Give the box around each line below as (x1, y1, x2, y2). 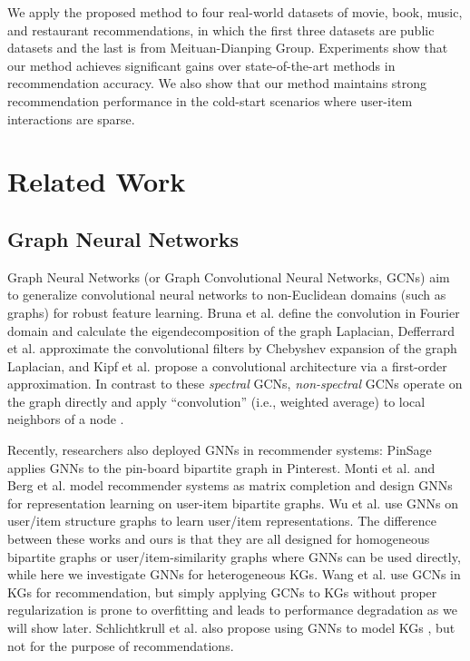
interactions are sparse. (7, 109, 135, 128)
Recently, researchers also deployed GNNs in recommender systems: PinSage (7, 440, 432, 459)
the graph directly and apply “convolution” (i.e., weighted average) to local (7, 391, 426, 410)
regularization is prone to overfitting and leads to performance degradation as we (7, 600, 457, 619)
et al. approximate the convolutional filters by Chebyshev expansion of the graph (7, 339, 457, 358)
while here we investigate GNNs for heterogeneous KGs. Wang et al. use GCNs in (7, 565, 461, 584)
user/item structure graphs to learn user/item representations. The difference (7, 511, 436, 530)
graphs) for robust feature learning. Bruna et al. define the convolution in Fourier (7, 302, 460, 321)
